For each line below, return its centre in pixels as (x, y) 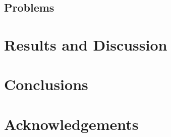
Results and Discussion (86, 44)
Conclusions (46, 84)
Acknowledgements (71, 124)
